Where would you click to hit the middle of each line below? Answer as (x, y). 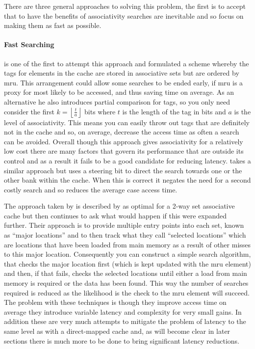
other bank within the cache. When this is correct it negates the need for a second (127, 180)
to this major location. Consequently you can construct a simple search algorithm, (127, 254)
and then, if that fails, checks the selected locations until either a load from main (126, 273)
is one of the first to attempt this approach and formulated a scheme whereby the (127, 63)
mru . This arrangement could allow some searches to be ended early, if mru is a (124, 82)
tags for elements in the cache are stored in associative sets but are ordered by (122, 73)
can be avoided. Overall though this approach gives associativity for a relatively (124, 141)
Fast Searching (29, 44)
